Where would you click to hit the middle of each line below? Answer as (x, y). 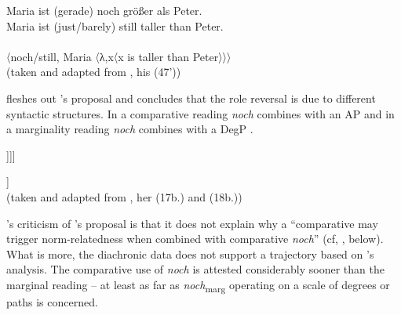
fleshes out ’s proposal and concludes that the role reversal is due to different (191, 98)
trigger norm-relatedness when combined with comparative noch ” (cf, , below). (195, 239)
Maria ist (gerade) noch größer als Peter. (104, 10)
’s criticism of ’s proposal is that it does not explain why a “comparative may (192, 223)
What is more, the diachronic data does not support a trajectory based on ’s (190, 253)
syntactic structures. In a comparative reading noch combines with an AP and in (200, 113)
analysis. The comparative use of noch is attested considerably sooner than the (195, 269)
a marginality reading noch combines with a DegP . (130, 129)
